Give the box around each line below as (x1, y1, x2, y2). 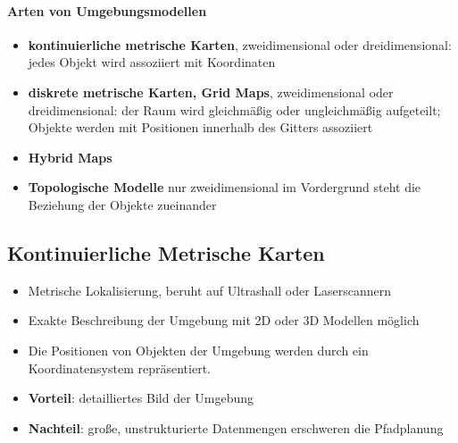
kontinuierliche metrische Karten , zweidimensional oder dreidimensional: (28, 35, 452, 54)
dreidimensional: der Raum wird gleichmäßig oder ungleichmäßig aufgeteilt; (28, 100, 441, 119)
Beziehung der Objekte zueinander (28, 195, 217, 213)
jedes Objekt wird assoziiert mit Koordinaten (28, 53, 276, 71)
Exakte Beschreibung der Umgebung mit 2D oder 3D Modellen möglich (28, 311, 420, 330)
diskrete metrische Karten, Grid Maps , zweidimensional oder (28, 82, 394, 101)
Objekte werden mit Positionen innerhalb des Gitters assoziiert (28, 118, 373, 137)
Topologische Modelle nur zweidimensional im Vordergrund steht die (28, 178, 421, 196)
